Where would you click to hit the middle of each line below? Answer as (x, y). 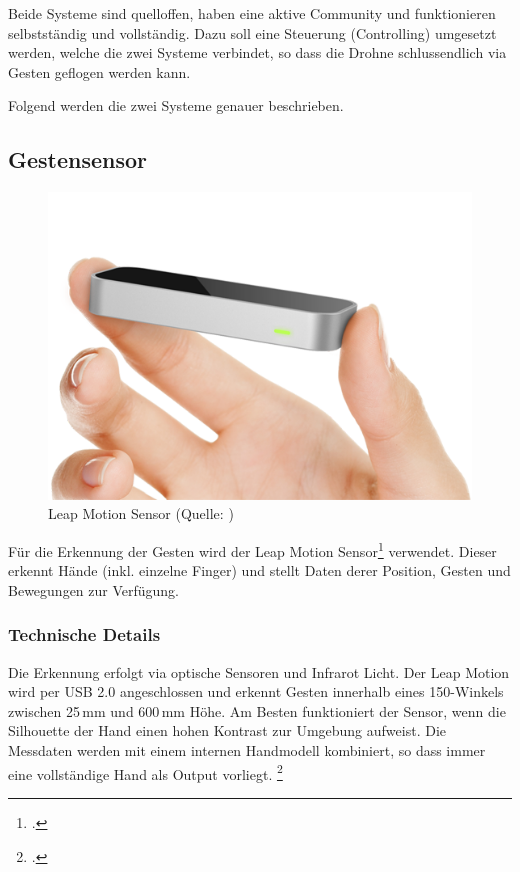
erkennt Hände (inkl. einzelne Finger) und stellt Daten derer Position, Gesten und (259, 570)
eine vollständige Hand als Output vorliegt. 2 (145, 772)
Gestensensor (78, 159)
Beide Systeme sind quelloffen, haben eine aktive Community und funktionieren (252, 13)
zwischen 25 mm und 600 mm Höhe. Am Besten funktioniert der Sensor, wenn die (257, 710)
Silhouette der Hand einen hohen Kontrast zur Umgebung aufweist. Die (227, 730)
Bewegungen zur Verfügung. (94, 589)
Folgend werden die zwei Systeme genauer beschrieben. (176, 105)
